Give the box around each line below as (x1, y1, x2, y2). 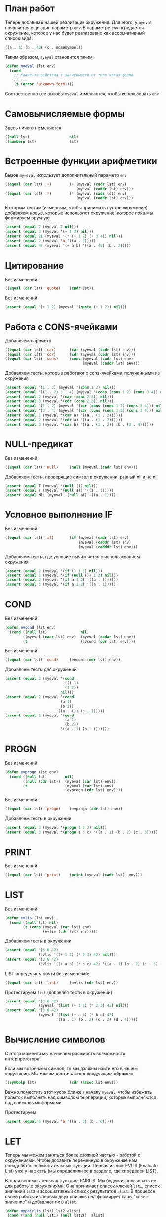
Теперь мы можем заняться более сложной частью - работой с (5, 1152, 141, 1158)
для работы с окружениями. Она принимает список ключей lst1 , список (5, 1183, 160, 1189)
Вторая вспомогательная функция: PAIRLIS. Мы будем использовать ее (5, 1177, 157, 1183)
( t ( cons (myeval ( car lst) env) (23, 925, 92, 930)
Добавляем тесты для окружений (5, 666, 77, 672)
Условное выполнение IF (5, 509, 113, 520)
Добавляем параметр (5, 338, 52, 344)
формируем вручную (5, 215, 50, 221)
